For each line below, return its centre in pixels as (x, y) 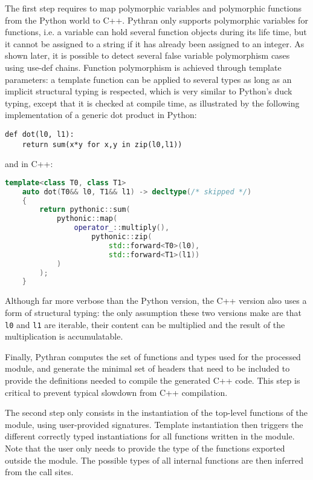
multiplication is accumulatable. (64, 336)
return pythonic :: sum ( (85, 210)
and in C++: (29, 164)
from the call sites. (39, 472)
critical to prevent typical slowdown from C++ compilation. (116, 392)
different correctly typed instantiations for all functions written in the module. (150, 436)
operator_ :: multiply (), (122, 228)
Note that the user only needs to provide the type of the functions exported (145, 448)
